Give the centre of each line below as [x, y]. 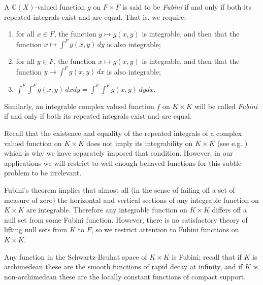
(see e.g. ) [232, 143]
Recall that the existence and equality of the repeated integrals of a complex [123, 133]
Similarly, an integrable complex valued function [79, 106]
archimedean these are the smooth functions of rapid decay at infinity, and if [123, 266]
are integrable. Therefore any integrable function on [107, 210]
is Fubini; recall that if [207, 256]
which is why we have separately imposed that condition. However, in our [119, 153]
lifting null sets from [36, 229]
